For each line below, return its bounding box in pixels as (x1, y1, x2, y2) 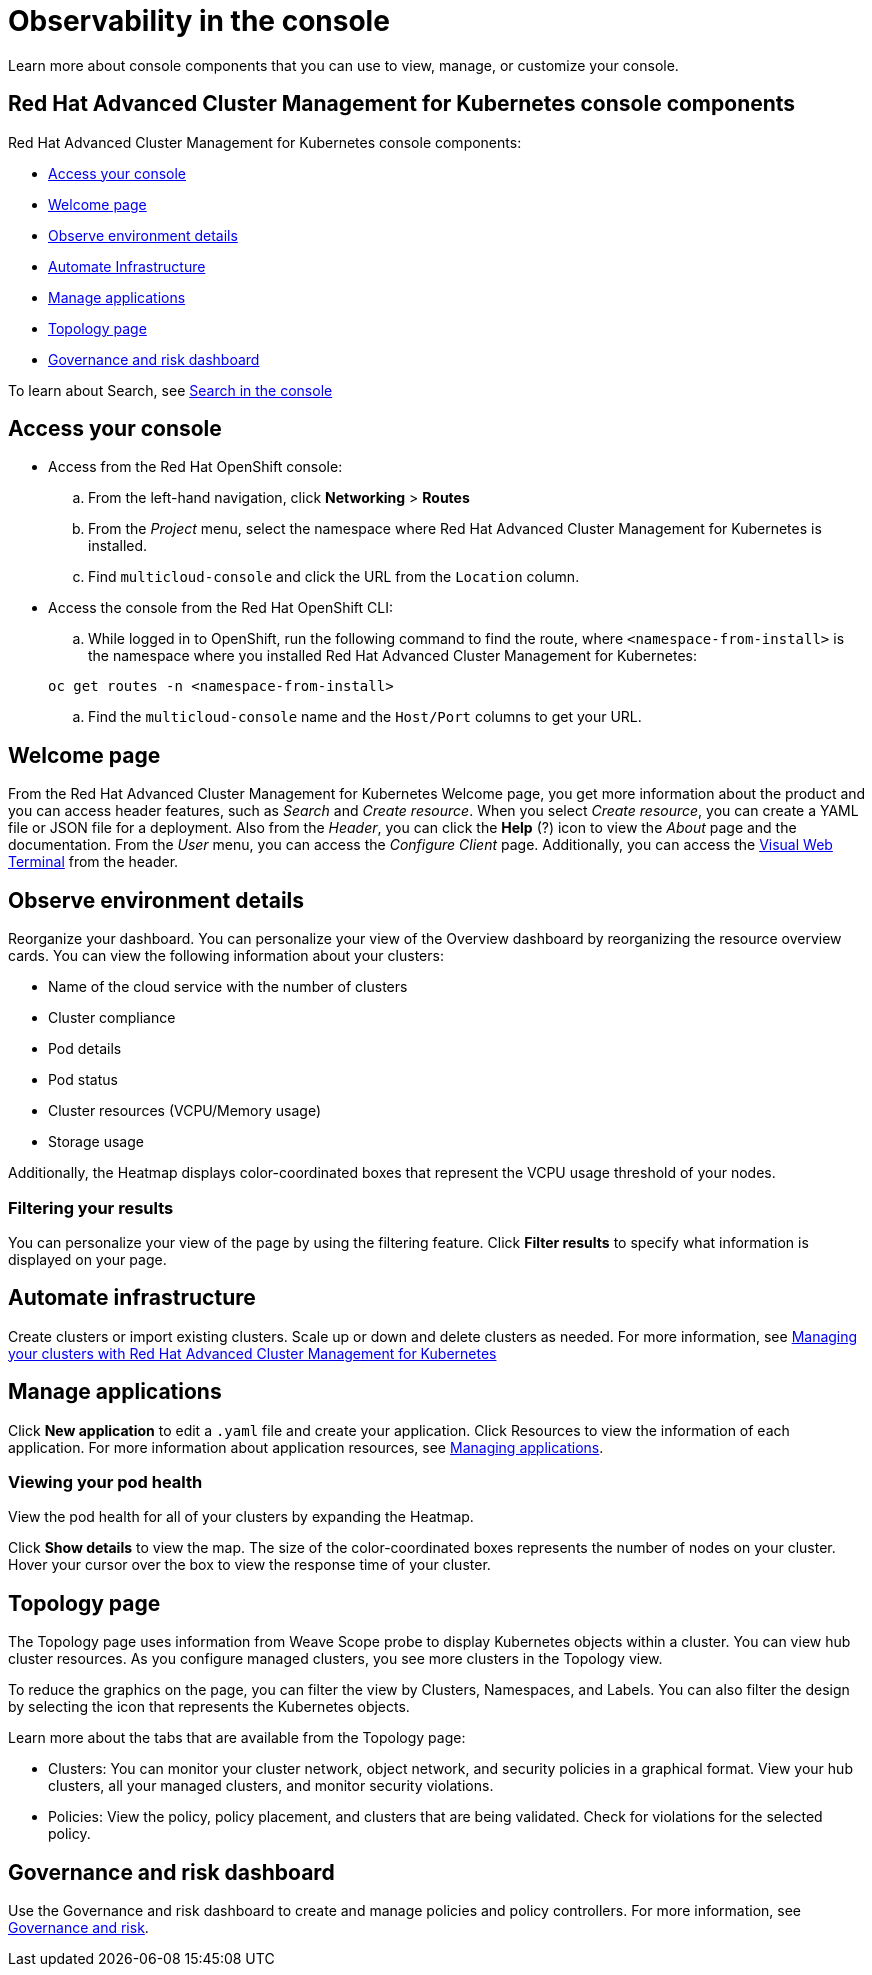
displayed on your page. (8, 1250, 167, 1268)
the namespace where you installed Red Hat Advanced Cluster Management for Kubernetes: (88, 647, 697, 665)
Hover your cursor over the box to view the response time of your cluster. (8, 1556, 491, 1574)
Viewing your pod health (8, 1471, 203, 1492)
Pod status (48, 1071, 118, 1089)
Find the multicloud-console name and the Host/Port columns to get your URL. (88, 708, 642, 726)
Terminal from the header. (8, 853, 179, 871)
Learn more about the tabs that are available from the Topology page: (8, 1729, 466, 1747)
